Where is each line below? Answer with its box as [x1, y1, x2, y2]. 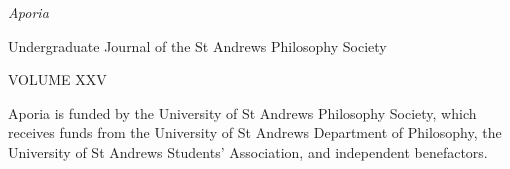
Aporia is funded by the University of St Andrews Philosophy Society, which [8, 102, 477, 123]
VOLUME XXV [8, 69, 107, 90]
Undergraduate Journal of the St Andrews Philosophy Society [8, 35, 387, 56]
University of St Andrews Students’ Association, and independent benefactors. [8, 141, 488, 162]
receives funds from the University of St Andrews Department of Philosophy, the [8, 122, 502, 143]
